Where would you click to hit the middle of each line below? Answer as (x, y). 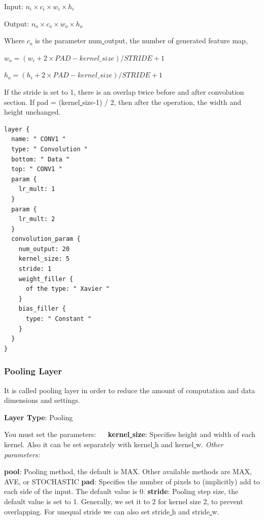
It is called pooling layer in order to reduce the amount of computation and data (130, 390)
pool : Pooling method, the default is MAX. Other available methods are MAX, (128, 471)
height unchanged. (32, 112)
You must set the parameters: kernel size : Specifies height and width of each (130, 434)
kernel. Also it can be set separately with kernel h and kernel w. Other (114, 444)
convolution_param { (46, 239)
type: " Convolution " (49, 149)
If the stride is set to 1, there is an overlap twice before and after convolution (124, 91)
